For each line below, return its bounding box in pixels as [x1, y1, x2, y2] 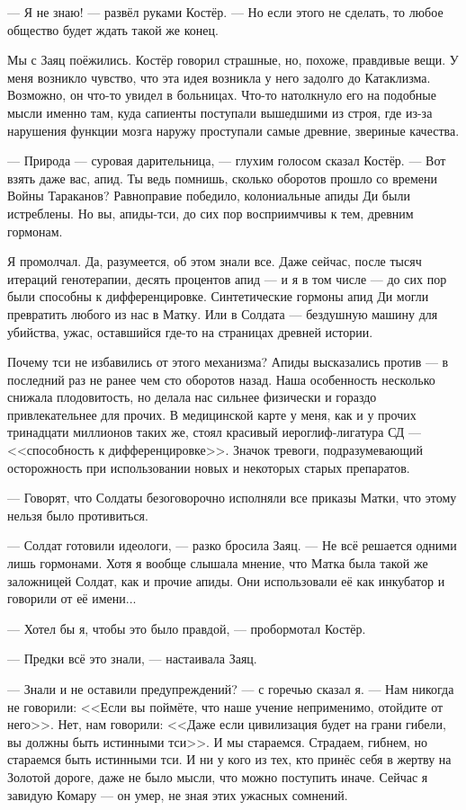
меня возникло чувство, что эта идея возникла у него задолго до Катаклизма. [7, 67, 431, 86]
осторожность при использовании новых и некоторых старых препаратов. [7, 458, 410, 476]
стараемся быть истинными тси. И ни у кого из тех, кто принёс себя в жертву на [7, 750, 452, 769]
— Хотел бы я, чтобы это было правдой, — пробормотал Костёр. [7, 619, 366, 637]
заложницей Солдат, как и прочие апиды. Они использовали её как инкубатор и [7, 571, 445, 590]
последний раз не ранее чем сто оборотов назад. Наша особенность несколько [7, 369, 435, 388]
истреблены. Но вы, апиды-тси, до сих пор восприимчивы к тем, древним [7, 203, 414, 222]
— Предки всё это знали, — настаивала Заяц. [7, 649, 257, 668]
